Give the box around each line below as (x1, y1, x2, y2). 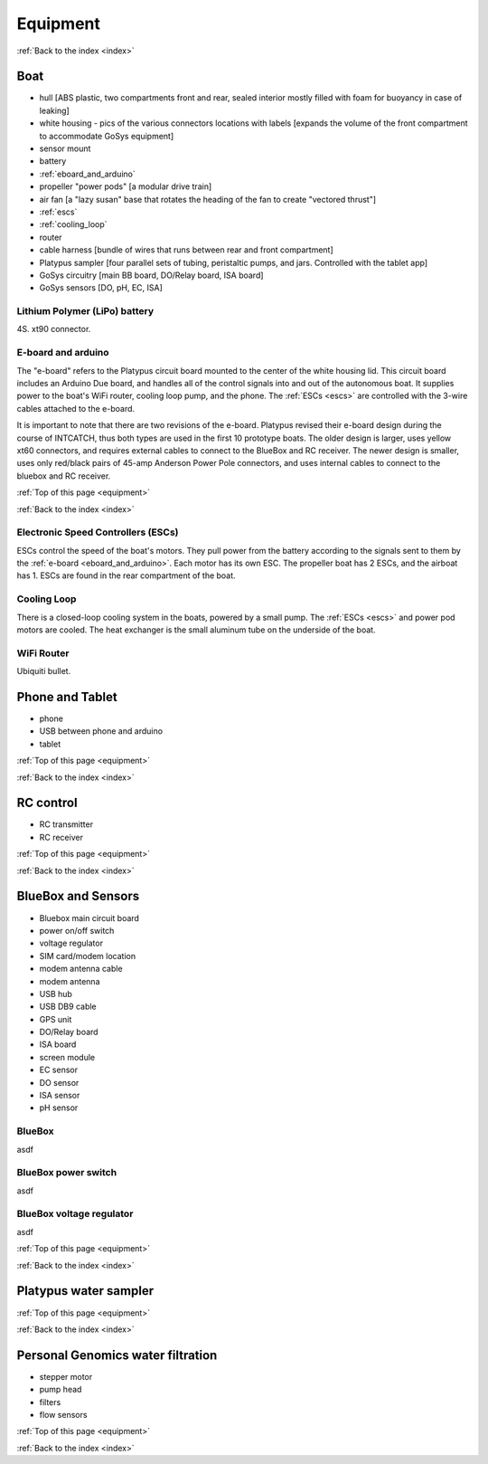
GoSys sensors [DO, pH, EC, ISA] (39, 282, 163, 293)
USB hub (39, 988, 72, 999)
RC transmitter (39, 819, 94, 830)
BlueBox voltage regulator (16, 1208, 134, 1221)
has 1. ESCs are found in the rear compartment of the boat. (16, 570, 236, 581)
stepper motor (39, 1371, 93, 1382)
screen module (39, 1051, 96, 1062)
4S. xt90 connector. (16, 324, 91, 335)
